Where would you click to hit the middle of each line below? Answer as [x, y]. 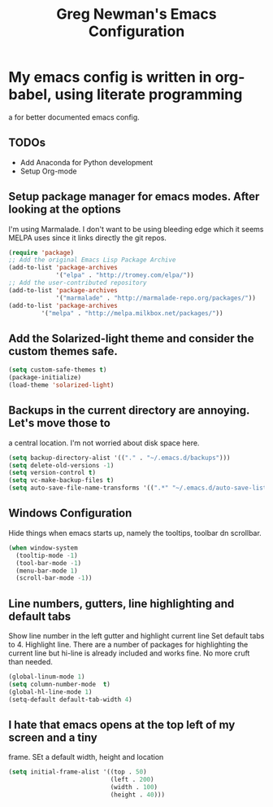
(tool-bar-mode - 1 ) [49, 563]
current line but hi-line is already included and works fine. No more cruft [129, 653]
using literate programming [149, 95]
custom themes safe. [63, 351]
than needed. [30, 662]
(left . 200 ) [132, 780]
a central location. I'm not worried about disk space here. [104, 443]
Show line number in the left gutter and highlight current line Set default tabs [136, 636]
